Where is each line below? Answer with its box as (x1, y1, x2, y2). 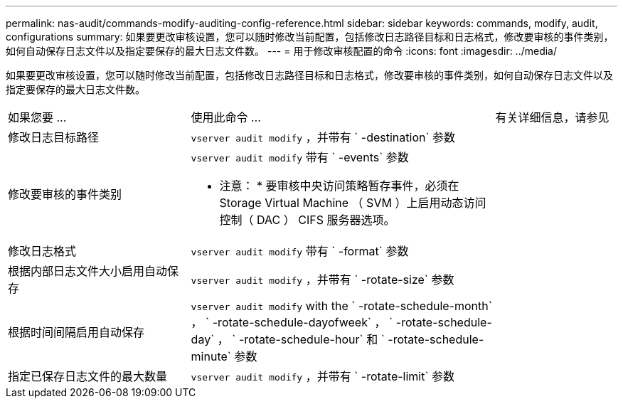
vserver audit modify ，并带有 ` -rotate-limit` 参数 (191, 369, 455, 383)
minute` (191, 349, 231, 363)
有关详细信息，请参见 (495, 110, 609, 124)
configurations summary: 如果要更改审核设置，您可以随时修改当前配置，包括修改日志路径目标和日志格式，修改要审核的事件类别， (6, 31, 614, 43)
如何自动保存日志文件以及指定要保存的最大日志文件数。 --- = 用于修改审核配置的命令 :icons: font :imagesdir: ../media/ (6, 45, 558, 57)
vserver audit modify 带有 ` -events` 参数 (191, 150, 409, 164)
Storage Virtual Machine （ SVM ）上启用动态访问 (219, 196, 486, 210)
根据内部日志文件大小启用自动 (8, 264, 168, 278)
